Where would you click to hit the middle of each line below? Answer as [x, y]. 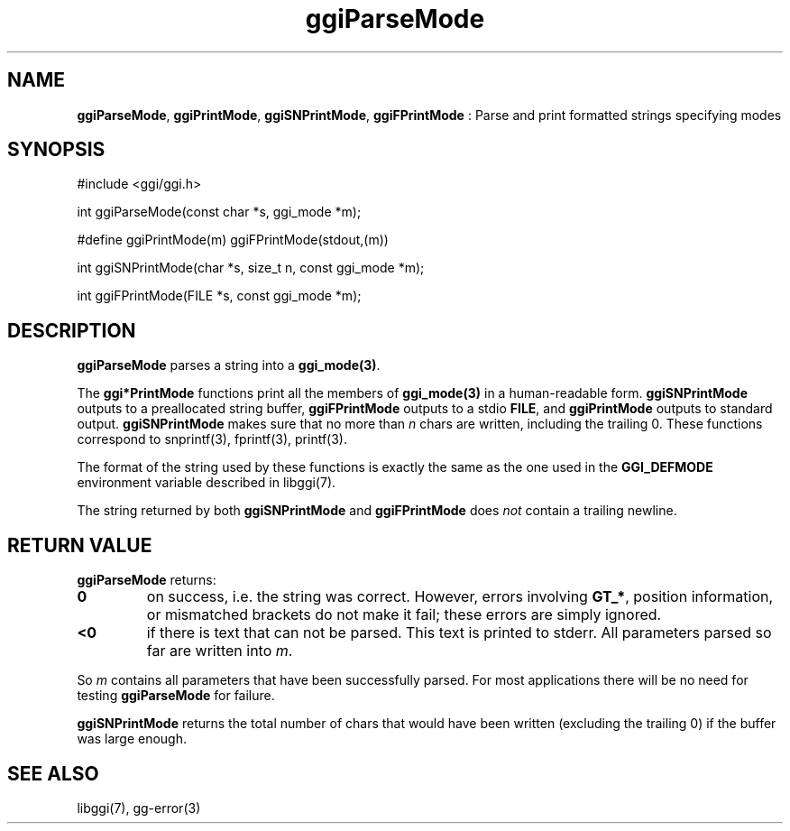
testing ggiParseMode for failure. [176, 696]
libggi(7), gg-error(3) [139, 808]
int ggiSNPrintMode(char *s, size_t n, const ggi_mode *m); [251, 268]
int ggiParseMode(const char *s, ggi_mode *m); [219, 212]
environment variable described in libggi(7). [207, 483]
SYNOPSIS [56, 150]
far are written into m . [220, 651]
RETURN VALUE [80, 545]
